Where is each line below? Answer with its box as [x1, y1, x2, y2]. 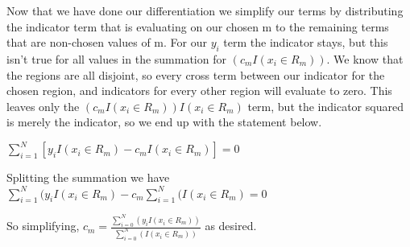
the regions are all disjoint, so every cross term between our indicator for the [6, 66, 385, 83]
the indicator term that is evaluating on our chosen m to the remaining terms [6, 18, 389, 35]
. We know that [326, 50, 404, 67]
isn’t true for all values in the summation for [6, 50, 226, 67]
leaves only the [6, 97, 80, 114]
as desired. [205, 217, 257, 234]
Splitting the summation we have [6, 169, 170, 186]
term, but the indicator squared [247, 97, 404, 114]
